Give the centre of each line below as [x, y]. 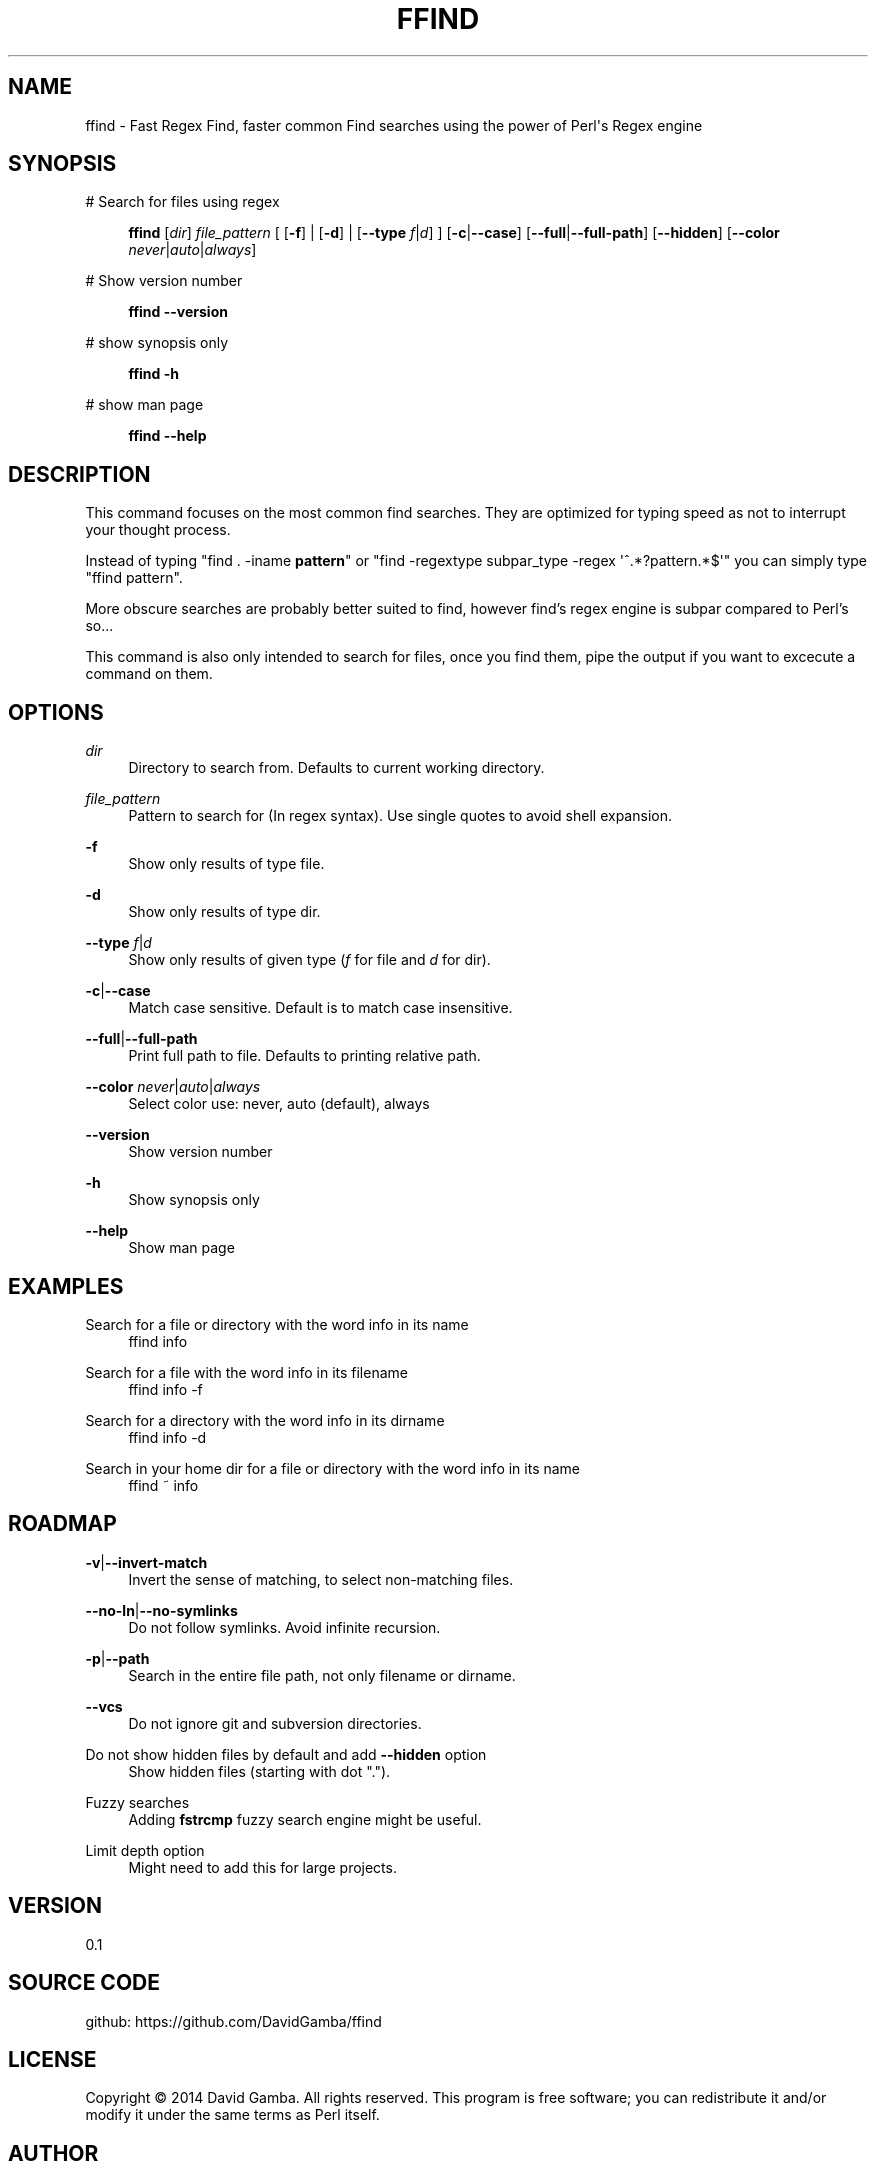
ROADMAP [62, 1524]
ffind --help [167, 436]
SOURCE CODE [84, 1983]
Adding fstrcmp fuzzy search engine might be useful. [305, 1819]
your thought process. [158, 530]
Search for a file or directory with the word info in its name [277, 1324]
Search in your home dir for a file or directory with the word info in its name [333, 1468]
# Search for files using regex [182, 202]
